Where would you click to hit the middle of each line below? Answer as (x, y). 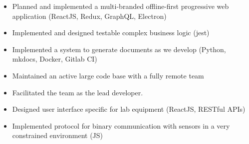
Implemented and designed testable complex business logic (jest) (111, 33)
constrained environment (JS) (57, 135)
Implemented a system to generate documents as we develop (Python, (119, 49)
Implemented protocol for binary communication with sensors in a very (121, 125)
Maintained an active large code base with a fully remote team (108, 75)
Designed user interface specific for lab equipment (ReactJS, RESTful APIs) (129, 109)
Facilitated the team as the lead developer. (78, 92)
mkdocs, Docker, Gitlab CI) (55, 59)
